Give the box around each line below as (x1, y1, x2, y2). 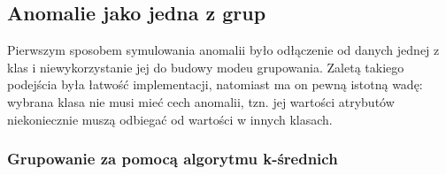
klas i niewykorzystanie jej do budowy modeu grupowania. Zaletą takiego (7, 57, 404, 76)
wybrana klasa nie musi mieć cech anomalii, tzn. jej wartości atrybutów (7, 92, 395, 110)
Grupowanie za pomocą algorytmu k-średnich (7, 148, 338, 170)
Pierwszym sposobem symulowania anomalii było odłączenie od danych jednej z (7, 41, 440, 59)
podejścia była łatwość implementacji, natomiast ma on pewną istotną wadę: (7, 75, 423, 94)
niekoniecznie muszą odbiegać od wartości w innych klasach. (7, 110, 333, 128)
